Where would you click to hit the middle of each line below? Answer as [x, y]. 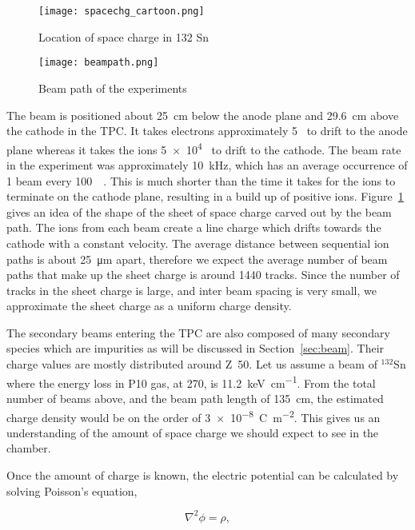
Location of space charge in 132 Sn [124, 36]
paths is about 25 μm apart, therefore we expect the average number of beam [197, 259]
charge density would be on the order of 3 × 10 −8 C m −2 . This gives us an [194, 416]
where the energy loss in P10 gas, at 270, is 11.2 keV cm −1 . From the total [191, 381]
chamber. [29, 448]
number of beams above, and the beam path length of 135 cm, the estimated [195, 398]
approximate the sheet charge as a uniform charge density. [149, 306]
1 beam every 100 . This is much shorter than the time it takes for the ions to [201, 180]
